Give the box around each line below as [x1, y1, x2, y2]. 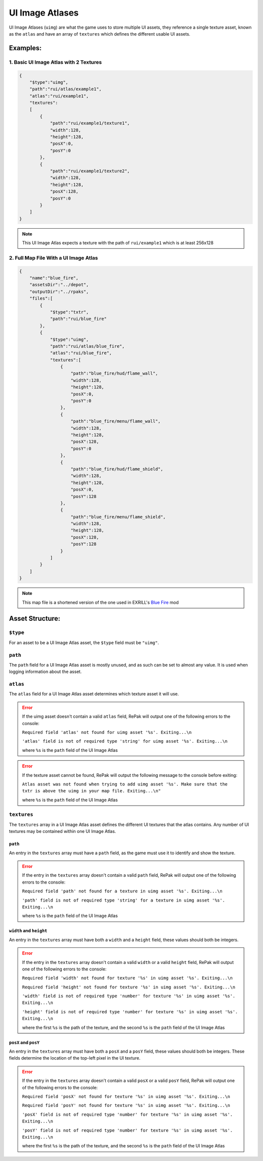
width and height [9, 928, 48, 934]
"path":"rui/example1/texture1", [50, 120, 130, 126]
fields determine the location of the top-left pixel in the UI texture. [9, 1055, 141, 1061]
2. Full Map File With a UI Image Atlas [9, 254, 98, 261]
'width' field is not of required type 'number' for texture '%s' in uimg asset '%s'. [22, 993, 236, 999]
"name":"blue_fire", [29, 275, 79, 281]
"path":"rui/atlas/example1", [29, 86, 102, 92]
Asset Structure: [9, 614, 60, 623]
